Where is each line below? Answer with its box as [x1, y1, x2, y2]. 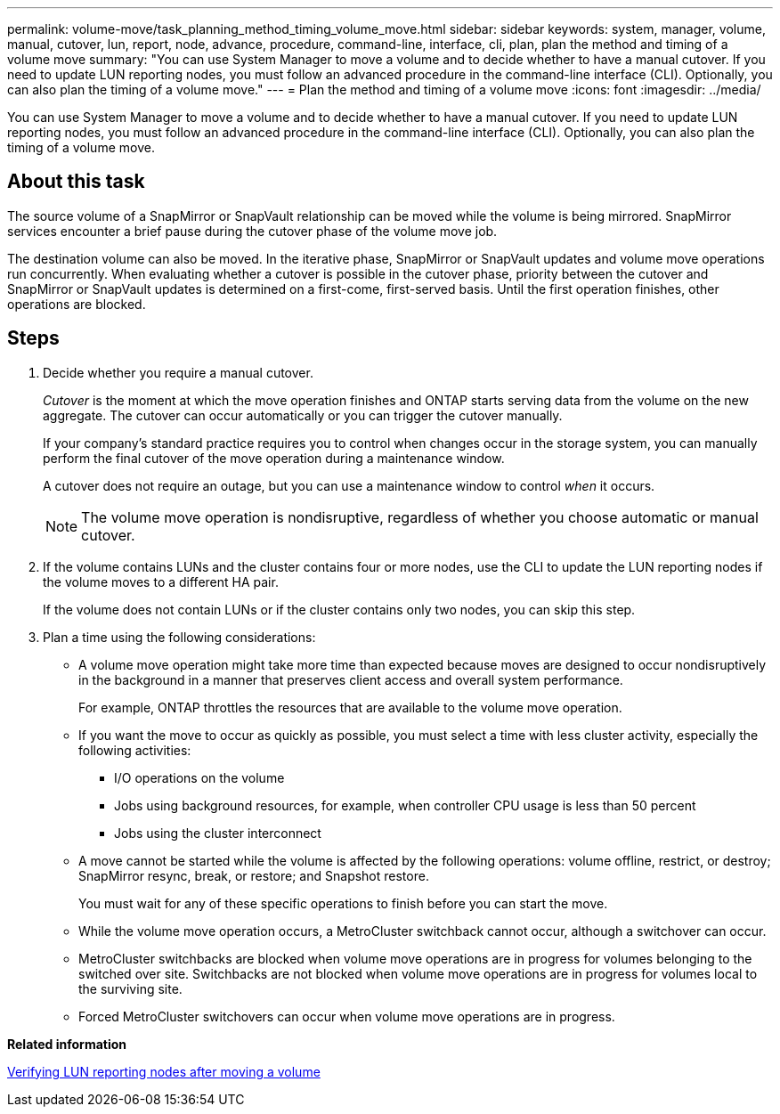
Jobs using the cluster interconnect [114, 825, 321, 841]
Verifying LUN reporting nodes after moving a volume [7, 1063, 321, 1079]
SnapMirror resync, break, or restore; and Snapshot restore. [78, 867, 429, 883]
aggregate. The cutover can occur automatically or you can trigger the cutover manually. [43, 407, 563, 423]
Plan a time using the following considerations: [43, 629, 316, 645]
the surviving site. [78, 980, 183, 996]
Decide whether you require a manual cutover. [43, 364, 313, 380]
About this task [7, 170, 145, 193]
